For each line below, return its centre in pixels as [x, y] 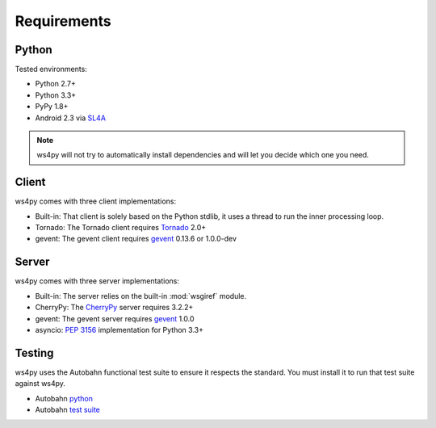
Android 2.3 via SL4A [71, 118]
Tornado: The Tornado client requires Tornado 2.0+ [121, 228]
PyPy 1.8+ [52, 107]
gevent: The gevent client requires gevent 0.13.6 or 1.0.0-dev [136, 239]
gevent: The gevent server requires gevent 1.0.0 [115, 318]
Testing [34, 352]
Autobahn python [64, 398]
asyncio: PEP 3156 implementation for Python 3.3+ [119, 329]
